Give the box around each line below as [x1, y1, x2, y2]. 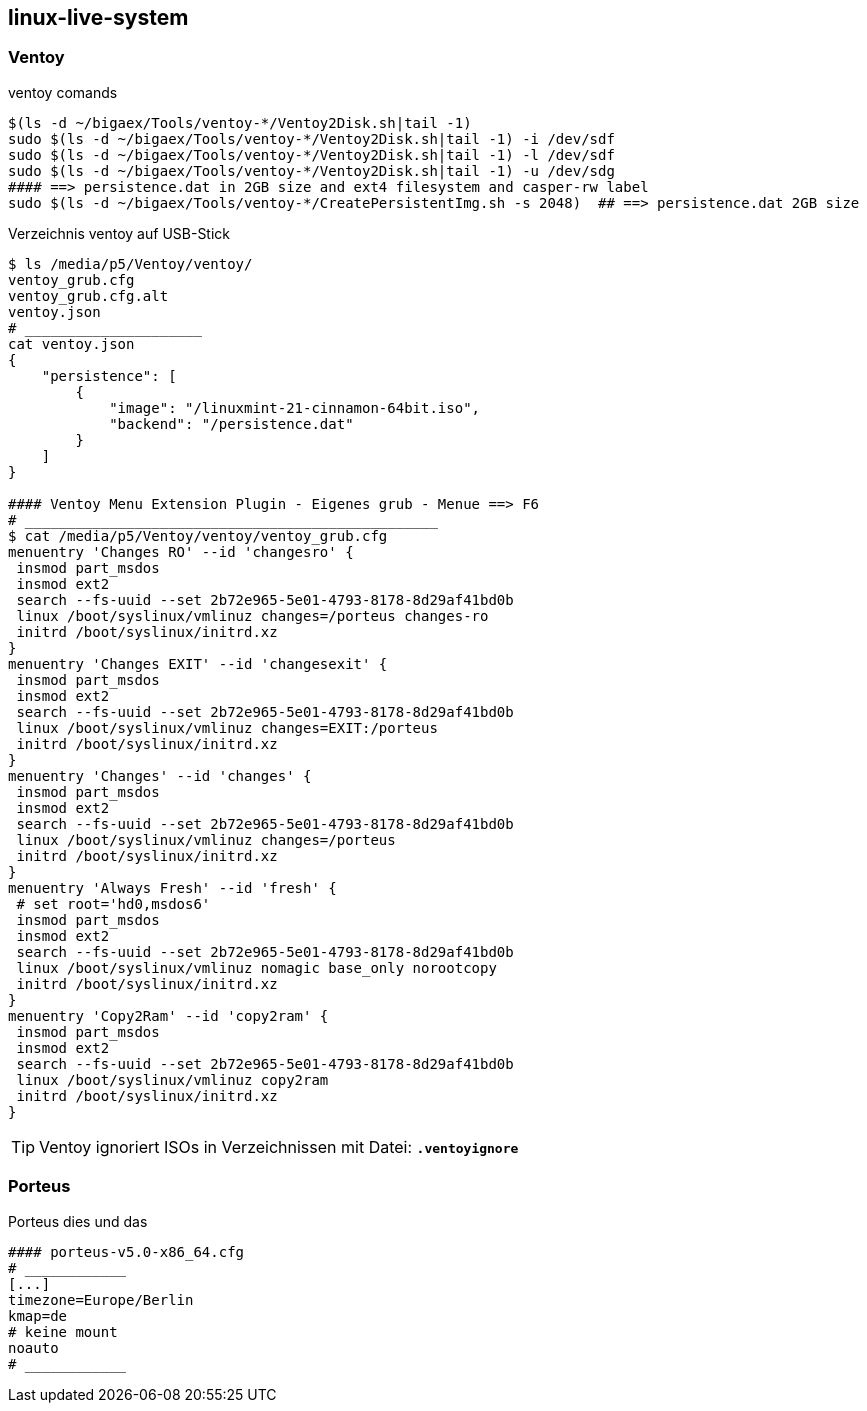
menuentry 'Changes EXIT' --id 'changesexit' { [8, 655, 388, 672]
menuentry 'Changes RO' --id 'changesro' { [8, 543, 354, 560]
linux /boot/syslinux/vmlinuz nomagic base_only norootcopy [16, 959, 497, 976]
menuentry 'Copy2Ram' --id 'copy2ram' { [8, 1007, 329, 1024]
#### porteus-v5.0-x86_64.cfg [8, 1243, 245, 1260]
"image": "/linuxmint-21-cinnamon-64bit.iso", [109, 399, 481, 416]
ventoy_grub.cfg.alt [8, 287, 169, 304]
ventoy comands [8, 83, 118, 101]
